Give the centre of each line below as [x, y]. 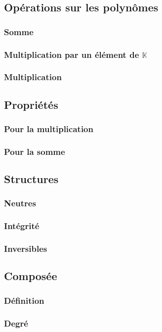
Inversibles [26, 249]
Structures [31, 179]
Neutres [20, 203]
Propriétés [31, 104]
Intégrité [22, 226]
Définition [24, 300]
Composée [31, 276]
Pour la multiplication [49, 129]
